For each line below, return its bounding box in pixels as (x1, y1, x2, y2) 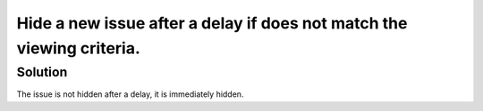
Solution (16, 64, 68, 80)
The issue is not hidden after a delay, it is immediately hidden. (16, 89, 244, 99)
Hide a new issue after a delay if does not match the (16, 13, 408, 33)
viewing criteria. (16, 38, 140, 58)
